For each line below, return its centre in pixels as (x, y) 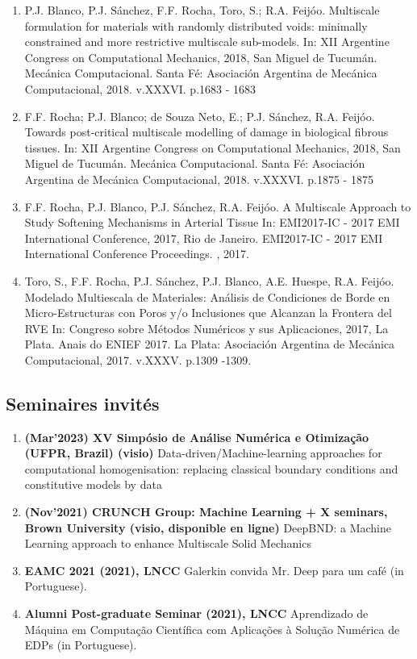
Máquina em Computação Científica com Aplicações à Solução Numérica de (212, 629)
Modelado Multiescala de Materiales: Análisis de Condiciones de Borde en (207, 296)
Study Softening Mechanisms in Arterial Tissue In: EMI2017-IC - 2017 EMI (212, 222)
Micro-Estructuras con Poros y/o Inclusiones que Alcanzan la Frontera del (208, 313)
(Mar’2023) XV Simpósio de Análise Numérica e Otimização (197, 437)
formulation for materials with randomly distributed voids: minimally (196, 25)
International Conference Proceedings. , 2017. (137, 254)
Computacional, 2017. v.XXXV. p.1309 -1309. (138, 359)
